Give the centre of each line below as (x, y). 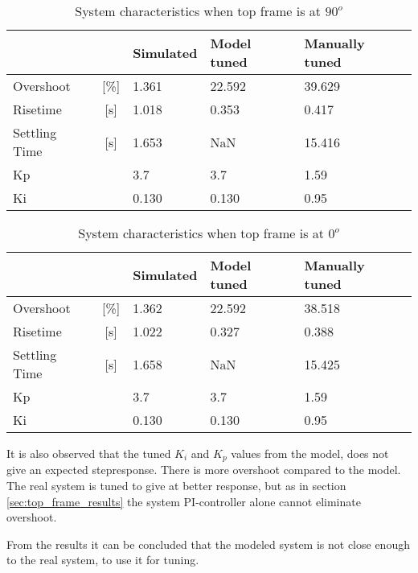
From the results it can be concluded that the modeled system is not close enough (208, 544)
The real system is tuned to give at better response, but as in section (176, 486)
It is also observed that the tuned (89, 453)
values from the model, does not (310, 453)
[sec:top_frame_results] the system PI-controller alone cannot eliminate (184, 501)
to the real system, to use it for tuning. (103, 560)
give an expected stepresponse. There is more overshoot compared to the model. (204, 470)
